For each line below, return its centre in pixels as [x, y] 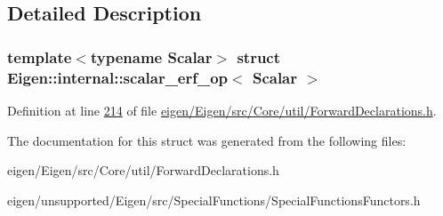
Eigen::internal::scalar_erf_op [118, 77]
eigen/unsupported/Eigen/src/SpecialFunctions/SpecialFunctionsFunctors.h [214, 200]
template [40, 56]
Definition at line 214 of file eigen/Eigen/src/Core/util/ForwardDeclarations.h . [222, 110]
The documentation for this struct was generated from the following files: [207, 140]
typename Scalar [151, 56]
